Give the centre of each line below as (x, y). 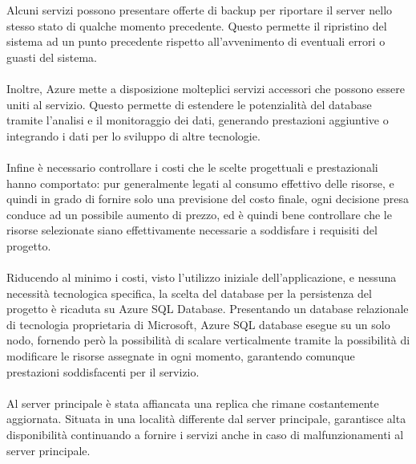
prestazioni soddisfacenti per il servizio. (103, 371)
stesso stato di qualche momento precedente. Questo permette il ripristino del (197, 25)
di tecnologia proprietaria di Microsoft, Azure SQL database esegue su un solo (198, 324)
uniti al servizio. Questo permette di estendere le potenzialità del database (189, 104)
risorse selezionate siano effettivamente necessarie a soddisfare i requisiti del (192, 230)
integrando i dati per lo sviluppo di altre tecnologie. (133, 135)
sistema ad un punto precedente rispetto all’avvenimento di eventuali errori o (196, 41)
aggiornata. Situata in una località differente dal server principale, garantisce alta (206, 419)
